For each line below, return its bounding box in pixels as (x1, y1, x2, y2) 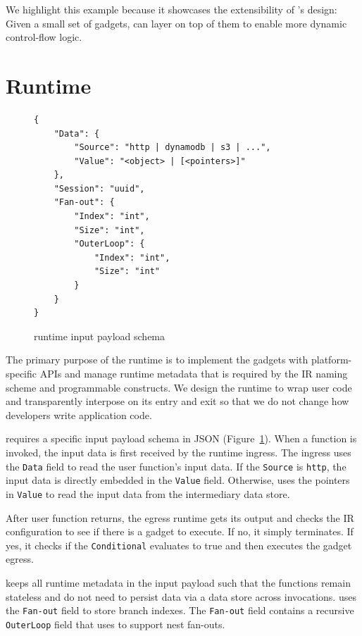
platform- (311, 352, 352, 367)
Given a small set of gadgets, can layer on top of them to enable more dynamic (6, 15, 347, 30)
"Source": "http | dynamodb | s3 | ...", (74, 142, 271, 153)
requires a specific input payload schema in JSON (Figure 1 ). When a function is (6, 431, 357, 446)
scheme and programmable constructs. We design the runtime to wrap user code (6, 380, 352, 394)
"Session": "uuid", (54, 183, 145, 194)
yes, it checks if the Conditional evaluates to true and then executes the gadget (6, 537, 352, 552)
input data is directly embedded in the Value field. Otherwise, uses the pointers (6, 473, 350, 487)
